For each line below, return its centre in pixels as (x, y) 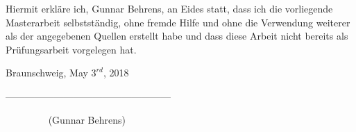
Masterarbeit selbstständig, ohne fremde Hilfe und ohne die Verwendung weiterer (178, 22)
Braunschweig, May (47, 73)
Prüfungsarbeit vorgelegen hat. (71, 49)
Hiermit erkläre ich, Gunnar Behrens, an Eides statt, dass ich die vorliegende (169, 8)
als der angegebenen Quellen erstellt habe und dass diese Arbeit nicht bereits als (177, 36)
